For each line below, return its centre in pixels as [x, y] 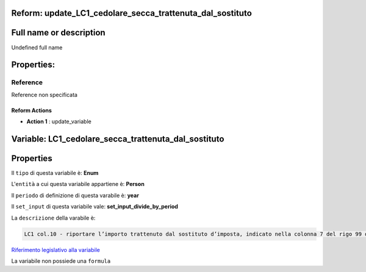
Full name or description [59, 33]
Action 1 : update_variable [59, 121]
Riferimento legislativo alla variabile [56, 249]
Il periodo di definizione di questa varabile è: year [75, 195]
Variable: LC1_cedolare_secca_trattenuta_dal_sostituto [118, 139]
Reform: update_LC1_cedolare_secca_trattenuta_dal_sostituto [132, 13]
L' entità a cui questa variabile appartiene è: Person [78, 184]
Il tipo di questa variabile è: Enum [55, 173]
